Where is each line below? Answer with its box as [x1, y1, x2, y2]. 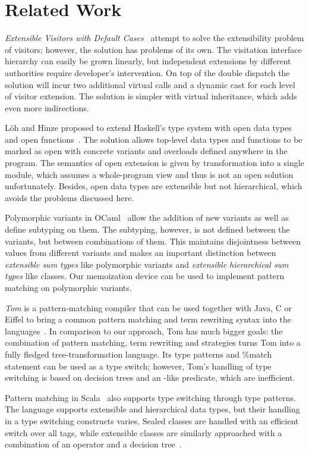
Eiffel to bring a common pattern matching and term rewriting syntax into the [5, 313, 291, 325]
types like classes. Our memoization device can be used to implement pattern [5, 270, 285, 282]
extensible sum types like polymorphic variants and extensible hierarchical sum [5, 258, 289, 270]
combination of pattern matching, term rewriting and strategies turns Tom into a [5, 336, 301, 349]
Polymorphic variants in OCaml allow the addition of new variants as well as [5, 211, 289, 224]
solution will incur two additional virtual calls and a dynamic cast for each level [5, 78, 295, 90]
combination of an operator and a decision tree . [5, 438, 182, 450]
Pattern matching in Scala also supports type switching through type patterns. [5, 391, 296, 403]
